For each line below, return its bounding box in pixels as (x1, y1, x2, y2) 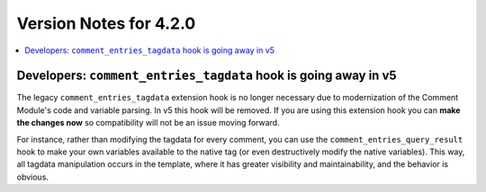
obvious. (16, 171, 49, 182)
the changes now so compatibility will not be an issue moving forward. (16, 118, 280, 128)
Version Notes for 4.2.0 (16, 13, 196, 33)
